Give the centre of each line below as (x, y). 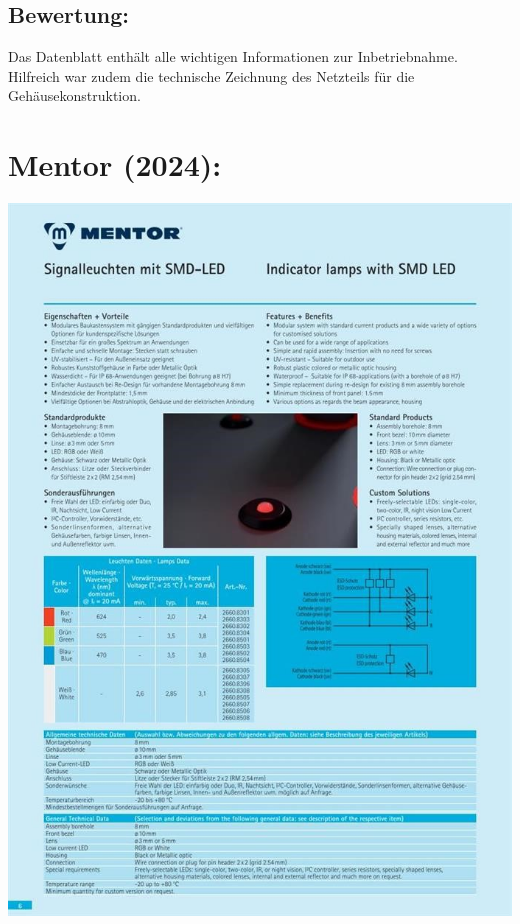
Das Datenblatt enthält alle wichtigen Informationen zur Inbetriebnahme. (233, 56)
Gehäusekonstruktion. (74, 95)
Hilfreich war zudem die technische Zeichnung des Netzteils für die (211, 75)
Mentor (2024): (115, 164)
